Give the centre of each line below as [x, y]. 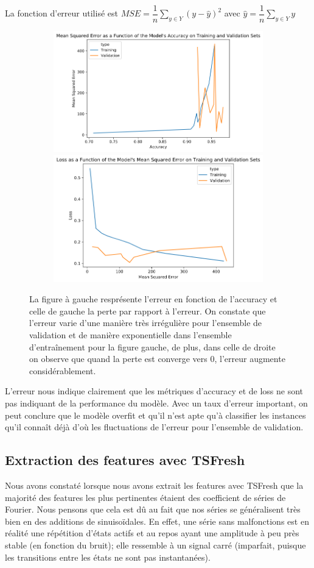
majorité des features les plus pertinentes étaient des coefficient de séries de [145, 497]
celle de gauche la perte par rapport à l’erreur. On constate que [148, 311]
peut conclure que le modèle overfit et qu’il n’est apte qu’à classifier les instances [155, 415]
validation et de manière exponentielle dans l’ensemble [131, 335]
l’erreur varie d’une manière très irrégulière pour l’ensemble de [146, 323]
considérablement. [63, 370]
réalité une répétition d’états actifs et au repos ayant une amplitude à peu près [152, 533]
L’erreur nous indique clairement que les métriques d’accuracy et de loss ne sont [154, 391]
